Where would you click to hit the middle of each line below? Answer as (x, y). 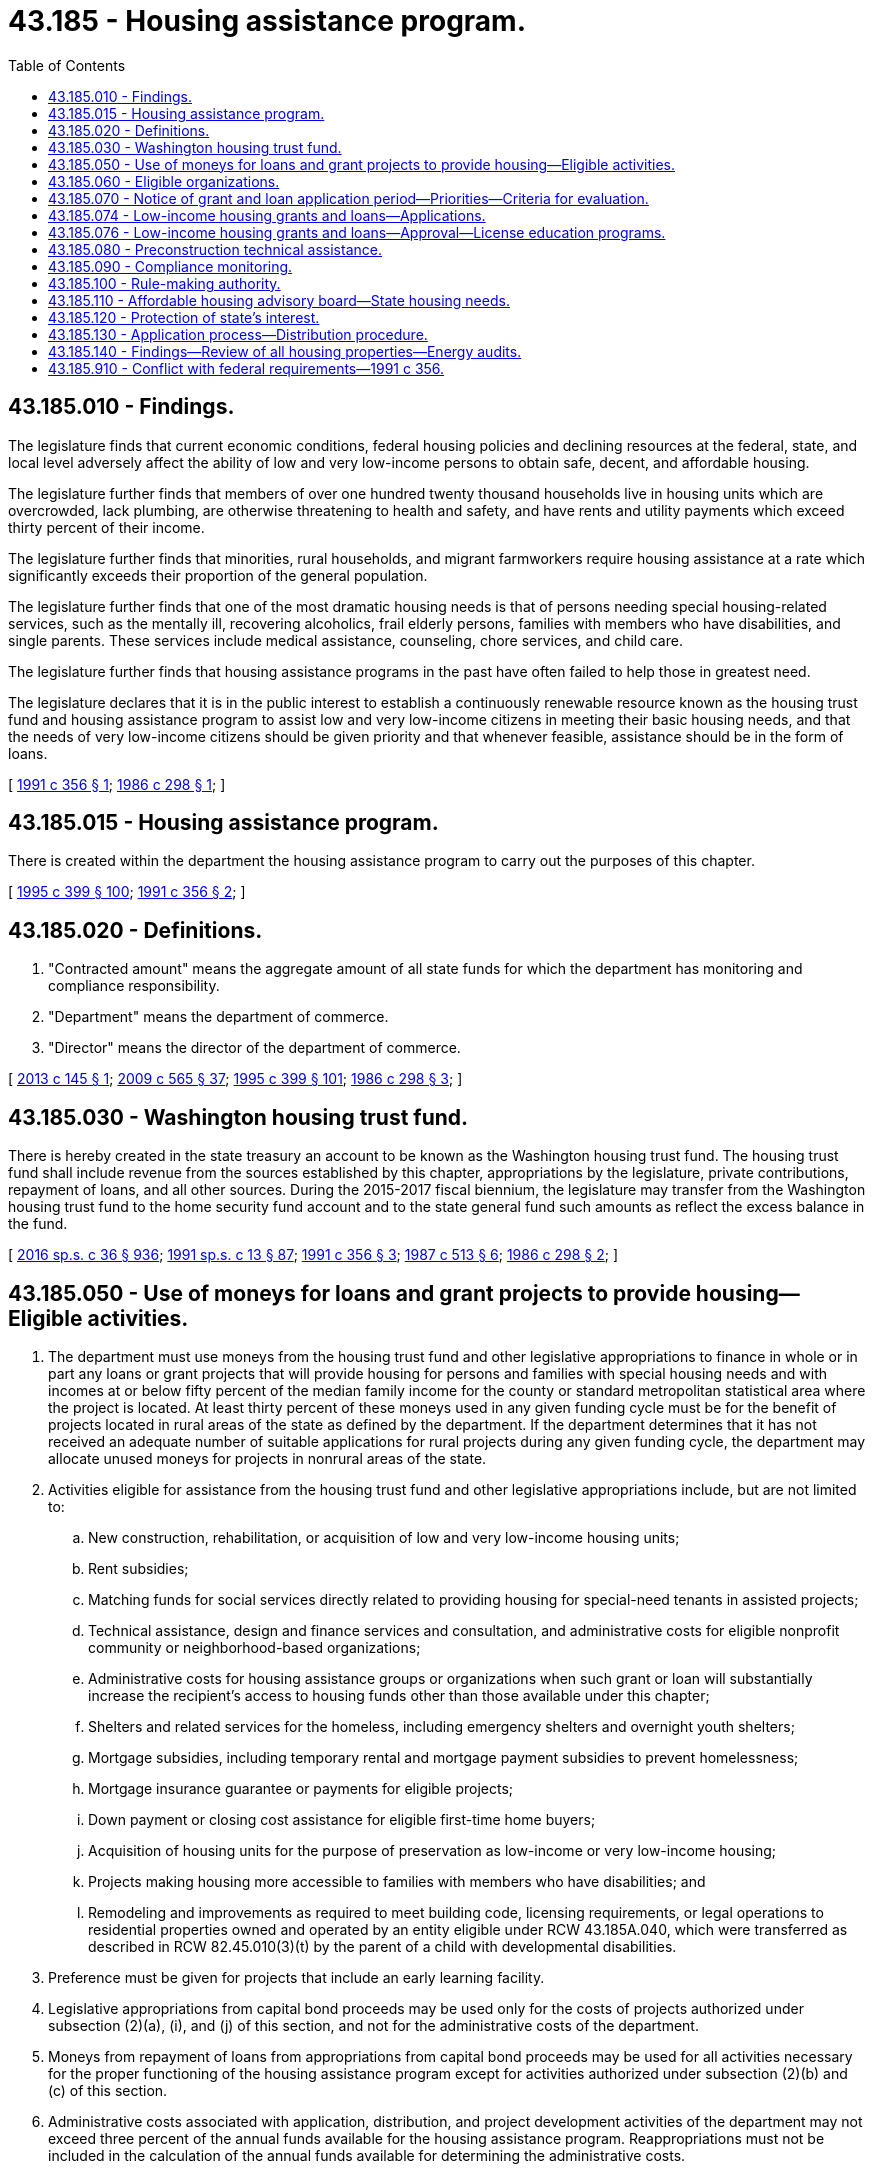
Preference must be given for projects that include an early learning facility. (296, 1977)
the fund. (38, 1224)
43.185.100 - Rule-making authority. (164, 283)
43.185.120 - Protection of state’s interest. (184, 317)
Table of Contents (67, 65)
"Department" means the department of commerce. (218, 1017)
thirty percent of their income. (106, 527)
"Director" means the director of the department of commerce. (254, 1048)
